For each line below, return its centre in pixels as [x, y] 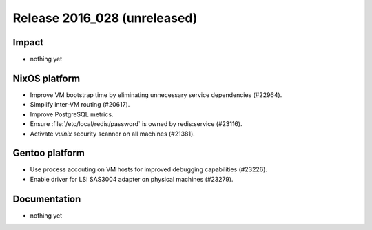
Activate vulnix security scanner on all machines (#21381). [113, 134]
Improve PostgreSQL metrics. [72, 114]
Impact [28, 42]
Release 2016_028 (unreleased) [105, 18]
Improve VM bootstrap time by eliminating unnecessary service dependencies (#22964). [156, 95]
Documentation [47, 199]
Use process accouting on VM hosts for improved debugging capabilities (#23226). [149, 169]
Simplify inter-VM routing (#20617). [80, 105]
